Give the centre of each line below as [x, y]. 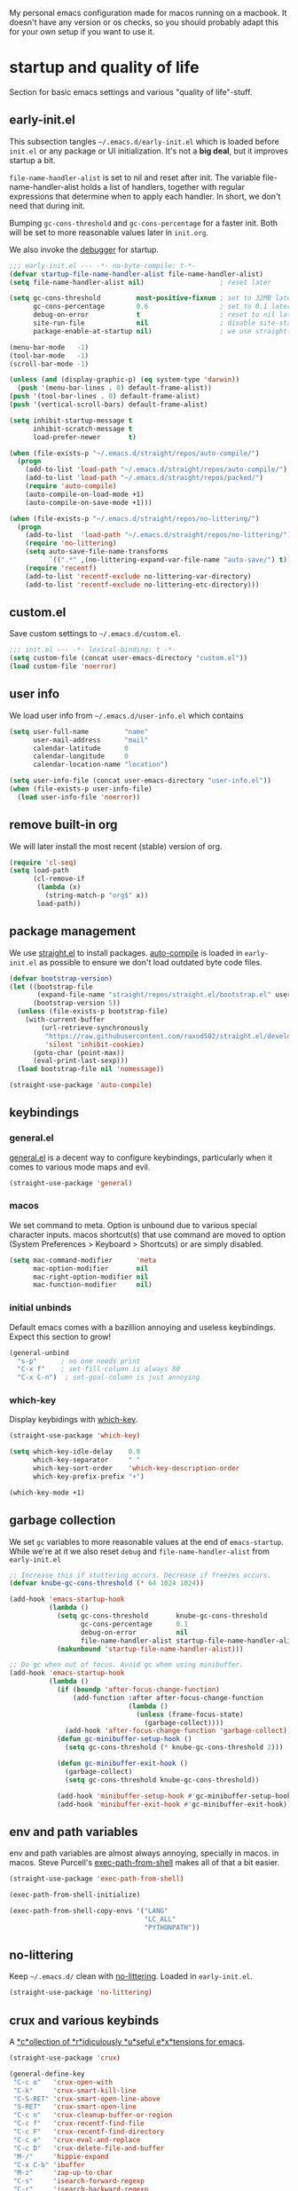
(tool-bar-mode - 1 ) [49, 355]
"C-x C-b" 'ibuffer [49, 2164]
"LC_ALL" [160, 1919]
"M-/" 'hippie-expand [61, 2156]
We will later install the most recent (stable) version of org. [116, 846]
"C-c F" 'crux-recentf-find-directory [89, 2132]
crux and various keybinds [84, 2020]
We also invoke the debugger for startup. [84, 249]
